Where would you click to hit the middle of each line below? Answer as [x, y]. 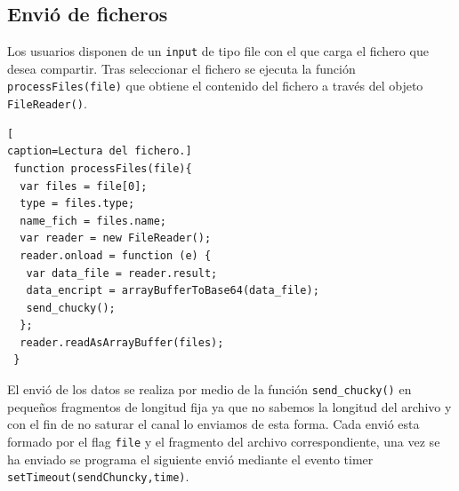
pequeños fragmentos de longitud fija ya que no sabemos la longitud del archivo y [229, 406]
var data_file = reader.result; [122, 273]
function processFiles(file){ [103, 168]
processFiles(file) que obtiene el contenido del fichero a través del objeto [215, 86]
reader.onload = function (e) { [116, 255]
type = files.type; [77, 204]
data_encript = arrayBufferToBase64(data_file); [173, 291]
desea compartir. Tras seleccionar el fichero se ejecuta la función [181, 68]
